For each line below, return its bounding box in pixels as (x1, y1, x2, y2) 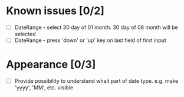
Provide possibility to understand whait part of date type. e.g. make (14, 77, 179, 84)
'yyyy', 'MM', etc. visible (14, 84, 74, 91)
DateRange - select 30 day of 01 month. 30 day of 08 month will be (14, 24, 178, 31)
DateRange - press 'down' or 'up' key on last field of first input (14, 37, 166, 44)
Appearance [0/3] (6, 58, 96, 72)
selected (14, 31, 37, 37)
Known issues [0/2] (6, 4, 105, 18)
